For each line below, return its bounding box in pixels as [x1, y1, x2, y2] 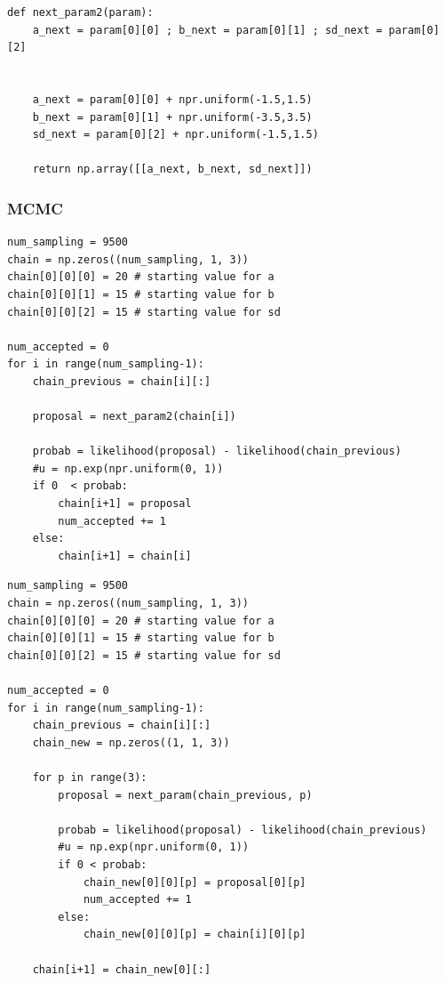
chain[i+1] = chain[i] [58, 549, 192, 562]
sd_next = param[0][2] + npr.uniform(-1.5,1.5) [32, 128, 319, 141]
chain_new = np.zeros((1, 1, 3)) [32, 736, 230, 749]
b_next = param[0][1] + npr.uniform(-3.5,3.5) [32, 110, 313, 124]
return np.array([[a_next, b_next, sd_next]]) [32, 163, 313, 176]
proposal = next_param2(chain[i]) [32, 410, 236, 423]
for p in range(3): [32, 770, 147, 784]
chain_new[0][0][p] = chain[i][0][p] [83, 928, 306, 941]
